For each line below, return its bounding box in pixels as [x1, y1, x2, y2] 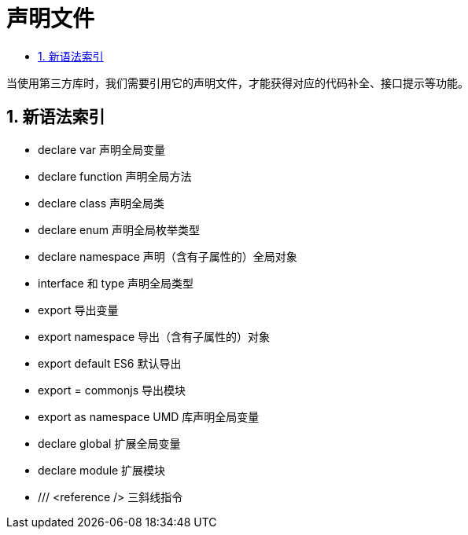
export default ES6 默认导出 [38, 356, 182, 370]
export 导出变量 [38, 302, 119, 317]
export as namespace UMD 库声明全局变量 [38, 409, 260, 423]
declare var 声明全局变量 [38, 142, 165, 156]
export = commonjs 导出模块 [38, 383, 186, 397]
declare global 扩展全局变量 [38, 436, 181, 450]
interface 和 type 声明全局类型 [38, 276, 194, 290]
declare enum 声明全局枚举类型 [38, 222, 201, 236]
